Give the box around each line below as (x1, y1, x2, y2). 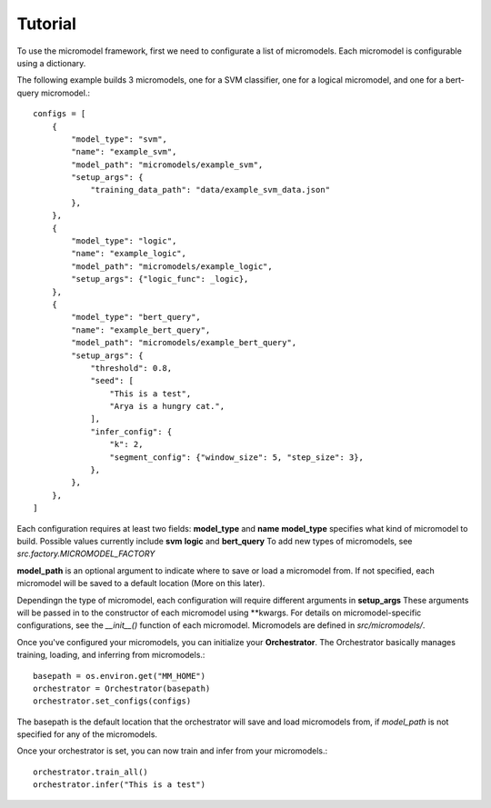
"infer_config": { (90, 426, 173, 436)
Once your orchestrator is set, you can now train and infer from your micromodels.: (16, 745, 327, 756)
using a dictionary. (16, 57, 86, 68)
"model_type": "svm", (71, 134, 168, 145)
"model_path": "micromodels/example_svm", (71, 159, 264, 170)
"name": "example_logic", (71, 248, 186, 259)
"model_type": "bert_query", (71, 312, 202, 323)
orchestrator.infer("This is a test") (33, 780, 206, 790)
